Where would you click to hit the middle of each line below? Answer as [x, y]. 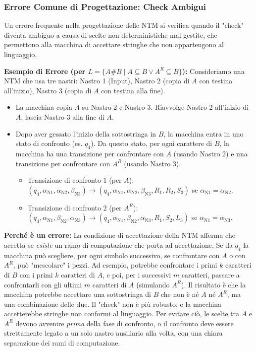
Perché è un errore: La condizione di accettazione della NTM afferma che [120, 235]
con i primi [36, 274]
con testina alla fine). [133, 90]
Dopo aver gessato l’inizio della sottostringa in [86, 133]
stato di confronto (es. [49, 143]
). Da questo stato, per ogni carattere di [152, 143]
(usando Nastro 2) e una [210, 153]
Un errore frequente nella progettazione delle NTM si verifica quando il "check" [124, 25]
